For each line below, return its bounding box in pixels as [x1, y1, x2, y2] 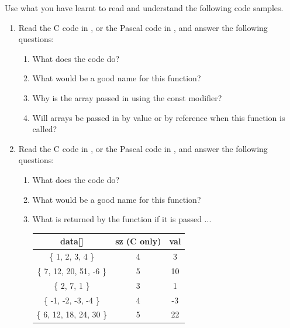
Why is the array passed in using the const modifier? [32, 91, 222, 103]
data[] [60, 235, 84, 247]
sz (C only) [115, 235, 161, 247]
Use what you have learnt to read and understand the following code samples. [5, 2, 284, 13]
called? [32, 123, 57, 135]
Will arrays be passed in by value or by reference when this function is [32, 111, 285, 123]
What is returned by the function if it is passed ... [32, 213, 212, 225]
